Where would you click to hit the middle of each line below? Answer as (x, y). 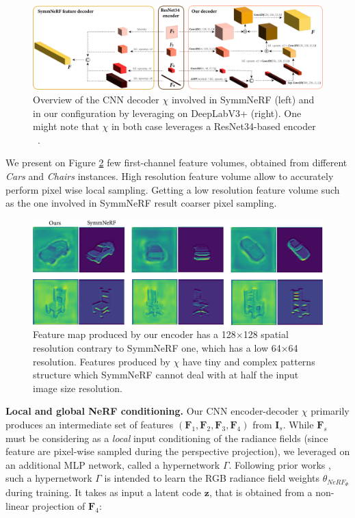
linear (17, 505)
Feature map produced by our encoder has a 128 (134, 334)
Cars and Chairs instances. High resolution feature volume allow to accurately (170, 176)
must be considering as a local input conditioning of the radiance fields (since (167, 438)
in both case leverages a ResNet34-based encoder (213, 126)
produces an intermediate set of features (90, 424)
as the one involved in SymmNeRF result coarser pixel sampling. (141, 203)
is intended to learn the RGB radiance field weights (212, 478)
